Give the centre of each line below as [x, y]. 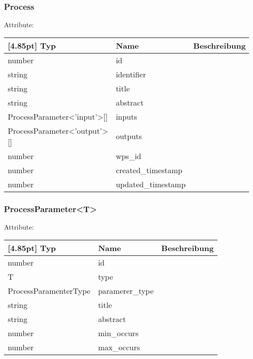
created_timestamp [149, 170]
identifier [131, 74]
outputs [129, 136]
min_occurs [118, 333]
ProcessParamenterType [49, 290]
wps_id [129, 156]
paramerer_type [126, 290]
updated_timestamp [151, 184]
